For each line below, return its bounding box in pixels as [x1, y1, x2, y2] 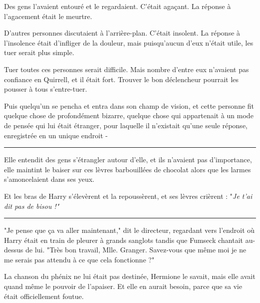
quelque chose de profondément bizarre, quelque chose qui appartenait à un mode [4, 110, 253, 121]
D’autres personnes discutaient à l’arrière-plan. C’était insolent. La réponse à [4, 28, 240, 38]
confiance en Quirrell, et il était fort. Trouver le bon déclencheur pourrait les [4, 74, 239, 84]
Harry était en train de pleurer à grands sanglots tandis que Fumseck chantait [4, 234, 243, 245]
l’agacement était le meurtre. [4, 11, 92, 21]
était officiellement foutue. [4, 290, 84, 301]
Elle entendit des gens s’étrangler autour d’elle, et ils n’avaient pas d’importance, [4, 154, 252, 165]
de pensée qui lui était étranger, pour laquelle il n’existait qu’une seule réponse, [4, 120, 247, 130]
